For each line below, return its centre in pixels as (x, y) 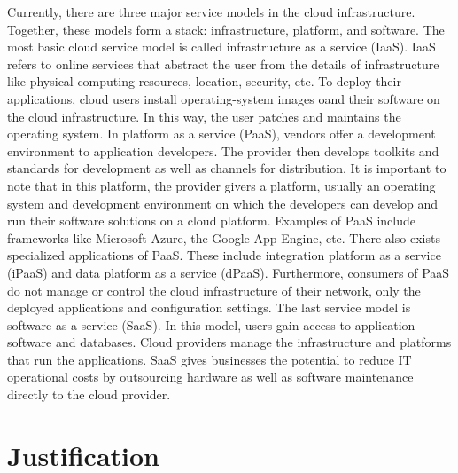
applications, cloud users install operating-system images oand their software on (224, 98)
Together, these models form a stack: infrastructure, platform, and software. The (226, 29)
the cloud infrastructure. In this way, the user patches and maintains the (204, 116)
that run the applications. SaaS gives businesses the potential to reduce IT (210, 359)
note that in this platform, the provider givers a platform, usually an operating (221, 185)
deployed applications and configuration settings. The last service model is (209, 307)
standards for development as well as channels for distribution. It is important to (227, 168)
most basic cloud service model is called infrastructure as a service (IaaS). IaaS (221, 47)
